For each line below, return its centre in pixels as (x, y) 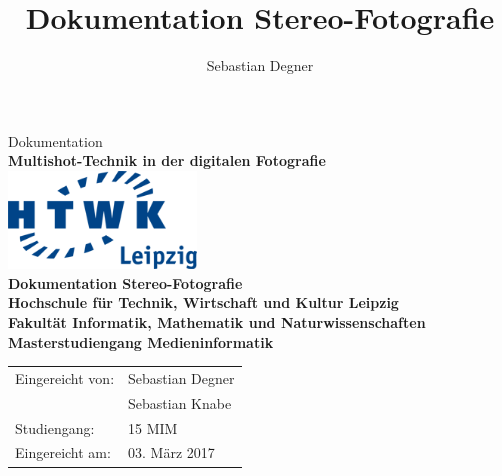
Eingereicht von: (65, 377)
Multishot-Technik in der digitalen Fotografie (167, 160)
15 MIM (153, 427)
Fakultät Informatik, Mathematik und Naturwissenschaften (217, 321)
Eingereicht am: (63, 452)
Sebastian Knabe (180, 402)
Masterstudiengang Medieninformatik (141, 341)
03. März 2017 (171, 452)
